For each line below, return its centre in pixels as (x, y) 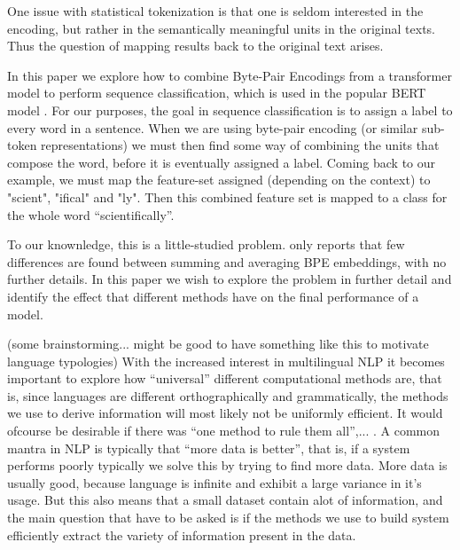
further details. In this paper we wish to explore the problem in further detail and (230, 279)
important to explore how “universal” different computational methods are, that (225, 378)
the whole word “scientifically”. (91, 214)
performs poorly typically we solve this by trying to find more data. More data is (227, 465)
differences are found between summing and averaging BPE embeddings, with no (227, 261)
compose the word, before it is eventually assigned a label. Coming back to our (222, 162)
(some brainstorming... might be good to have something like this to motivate (218, 344)
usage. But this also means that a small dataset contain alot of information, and (225, 500)
